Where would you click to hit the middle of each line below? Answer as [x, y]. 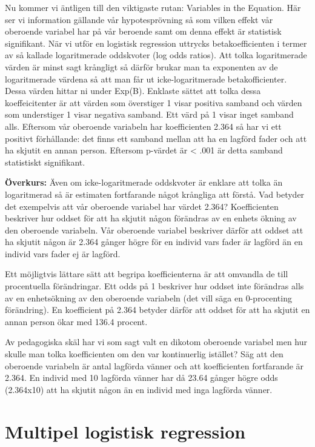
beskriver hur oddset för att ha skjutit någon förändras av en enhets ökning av [151, 218]
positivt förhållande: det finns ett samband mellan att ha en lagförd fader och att [156, 138]
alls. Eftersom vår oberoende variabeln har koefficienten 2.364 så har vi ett [143, 126]
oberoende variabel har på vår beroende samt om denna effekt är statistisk [143, 31]
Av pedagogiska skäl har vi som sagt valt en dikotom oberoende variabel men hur [156, 342]
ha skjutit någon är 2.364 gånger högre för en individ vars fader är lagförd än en [154, 242]
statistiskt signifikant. [45, 162]
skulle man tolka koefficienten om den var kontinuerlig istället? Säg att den [144, 354]
